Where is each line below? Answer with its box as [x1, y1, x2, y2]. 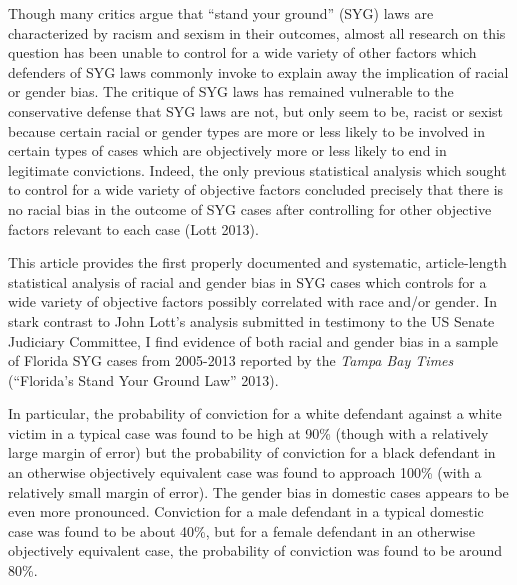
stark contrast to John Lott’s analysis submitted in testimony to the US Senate [8, 310, 495, 331]
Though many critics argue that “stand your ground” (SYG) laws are [8, 3, 434, 23]
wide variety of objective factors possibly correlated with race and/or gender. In [8, 291, 497, 312]
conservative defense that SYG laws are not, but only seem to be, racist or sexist [8, 100, 504, 121]
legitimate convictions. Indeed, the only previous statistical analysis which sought [8, 159, 507, 180]
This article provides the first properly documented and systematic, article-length [8, 252, 507, 273]
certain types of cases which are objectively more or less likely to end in [8, 140, 447, 161]
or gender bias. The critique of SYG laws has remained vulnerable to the [8, 81, 454, 102]
